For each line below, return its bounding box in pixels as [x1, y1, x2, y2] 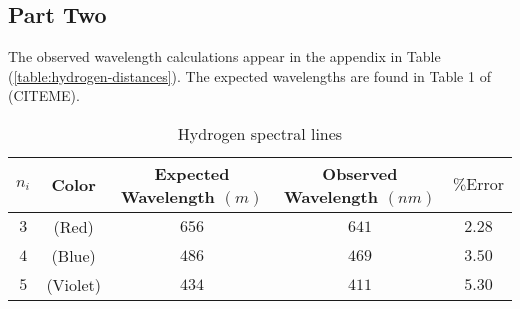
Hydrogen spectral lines [177, 121, 343, 145]
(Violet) [46, 272, 102, 296]
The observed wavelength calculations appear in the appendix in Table [8, 46, 441, 67]
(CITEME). [8, 85, 80, 106]
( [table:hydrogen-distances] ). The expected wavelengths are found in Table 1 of [8, 65, 491, 86]
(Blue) [51, 243, 96, 267]
